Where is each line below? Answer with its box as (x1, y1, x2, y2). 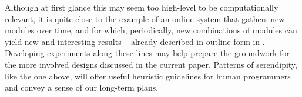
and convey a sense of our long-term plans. (5, 81, 159, 93)
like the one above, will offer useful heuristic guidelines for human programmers (5, 70, 291, 82)
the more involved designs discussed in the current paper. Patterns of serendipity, (5, 58, 297, 70)
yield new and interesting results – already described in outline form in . (5, 35, 265, 47)
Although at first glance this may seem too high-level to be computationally (5, 1, 278, 13)
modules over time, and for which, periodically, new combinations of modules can (5, 24, 297, 36)
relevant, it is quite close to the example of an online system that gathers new (5, 12, 285, 25)
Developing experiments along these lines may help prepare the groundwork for (5, 47, 290, 59)
